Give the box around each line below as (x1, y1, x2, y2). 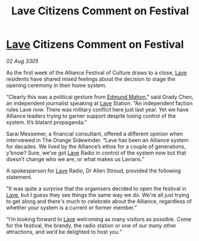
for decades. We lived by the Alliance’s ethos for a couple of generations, (6, 143, 186, 150)
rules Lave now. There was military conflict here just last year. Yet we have (6, 106, 189, 113)
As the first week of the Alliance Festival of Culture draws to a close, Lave (6, 69, 187, 76)
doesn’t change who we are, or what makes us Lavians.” (6, 155, 145, 162)
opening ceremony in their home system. (6, 82, 107, 89)
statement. (6, 173, 33, 180)
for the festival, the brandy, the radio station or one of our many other (6, 222, 177, 229)
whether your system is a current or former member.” (6, 204, 137, 211)
